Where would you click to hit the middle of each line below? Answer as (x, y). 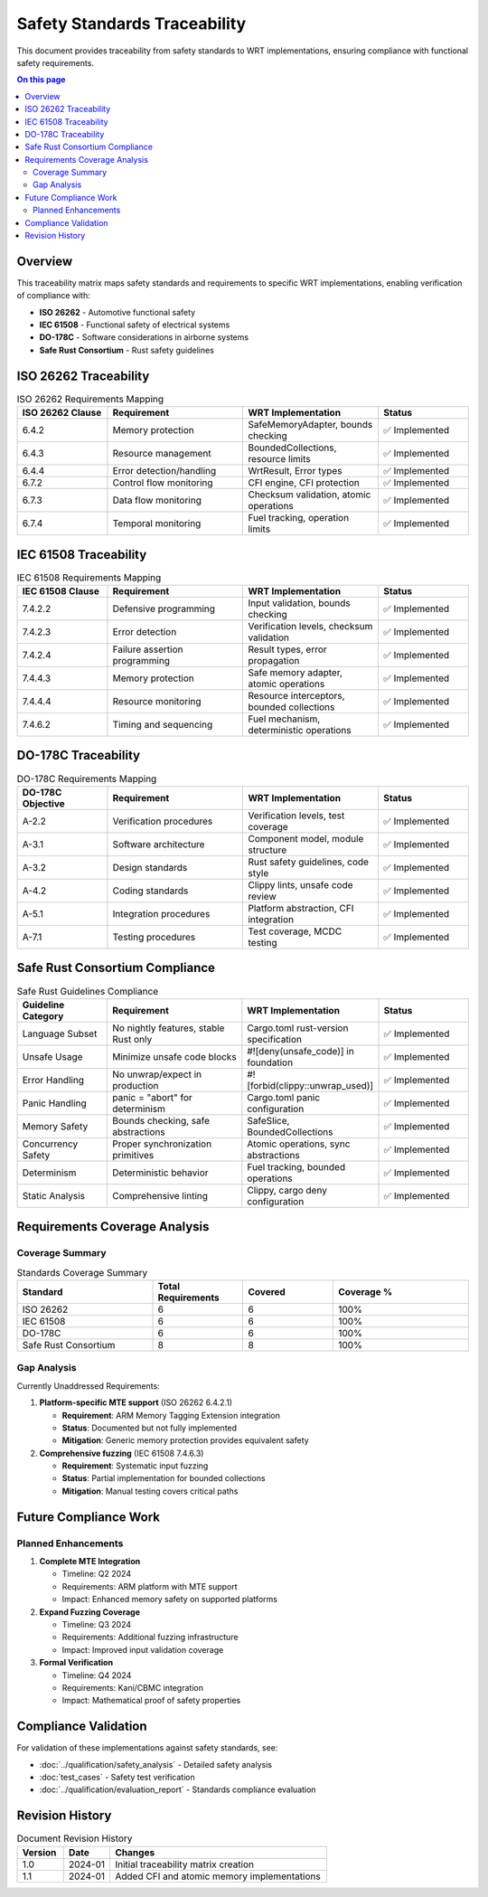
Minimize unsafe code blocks (174, 1056)
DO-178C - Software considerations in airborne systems (144, 337)
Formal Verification (76, 1663)
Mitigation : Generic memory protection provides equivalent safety (185, 1440)
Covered (267, 1291)
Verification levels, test (296, 816)
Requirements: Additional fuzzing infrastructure (150, 1637)
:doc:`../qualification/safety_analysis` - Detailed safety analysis (156, 1764)
